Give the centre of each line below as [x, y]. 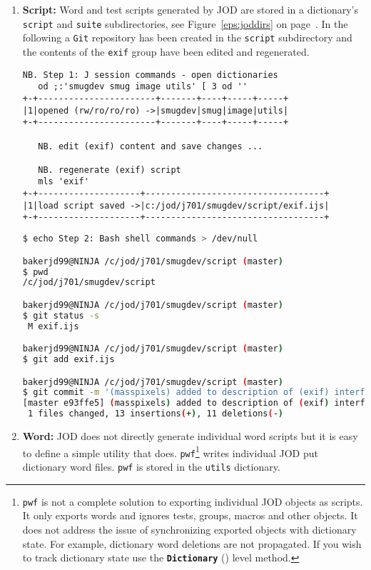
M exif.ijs [53, 326]
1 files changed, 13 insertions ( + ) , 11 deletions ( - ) [156, 414]
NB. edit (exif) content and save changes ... [151, 146]
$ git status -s [61, 315]
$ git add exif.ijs [68, 360]
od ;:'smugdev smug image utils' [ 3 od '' [143, 87]
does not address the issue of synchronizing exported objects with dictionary [189, 529]
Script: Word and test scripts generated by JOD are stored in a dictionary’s [190, 9]
